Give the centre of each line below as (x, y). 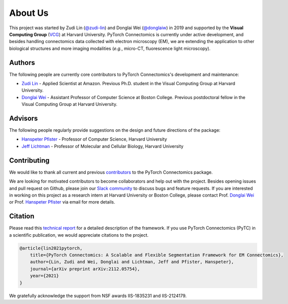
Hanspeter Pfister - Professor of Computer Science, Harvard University (94, 139)
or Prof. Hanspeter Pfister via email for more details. (62, 202)
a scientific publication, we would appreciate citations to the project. (79, 235)
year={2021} (45, 276)
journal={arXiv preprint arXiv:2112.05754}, (85, 269)
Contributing (29, 160)
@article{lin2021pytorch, (51, 248)
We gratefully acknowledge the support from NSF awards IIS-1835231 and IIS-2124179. (98, 296)
